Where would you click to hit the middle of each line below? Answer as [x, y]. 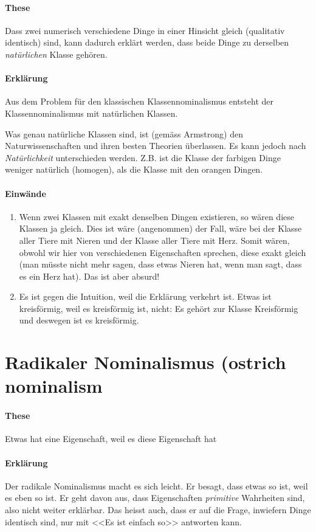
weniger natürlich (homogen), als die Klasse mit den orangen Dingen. [134, 169]
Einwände [26, 193]
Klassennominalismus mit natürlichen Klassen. [91, 113]
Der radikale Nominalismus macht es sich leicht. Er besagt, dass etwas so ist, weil [156, 485]
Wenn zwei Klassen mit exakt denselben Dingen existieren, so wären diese [156, 216]
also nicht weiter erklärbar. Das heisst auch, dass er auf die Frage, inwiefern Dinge [158, 510]
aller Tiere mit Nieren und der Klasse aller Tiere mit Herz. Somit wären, [154, 240]
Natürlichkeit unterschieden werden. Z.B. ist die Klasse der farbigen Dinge [143, 157]
